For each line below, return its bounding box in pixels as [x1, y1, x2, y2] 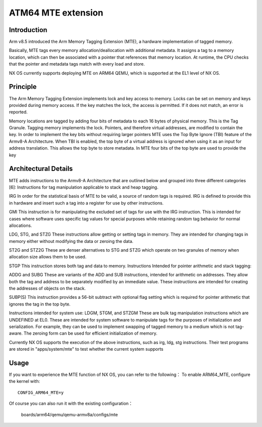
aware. [9, 330, 23, 336]
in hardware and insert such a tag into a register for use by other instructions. [9, 200, 164, 206]
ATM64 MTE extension [9, 7, 104, 18]
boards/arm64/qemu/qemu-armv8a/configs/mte [21, 411, 118, 417]
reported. [9, 109, 28, 115]
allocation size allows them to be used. [9, 254, 87, 260]
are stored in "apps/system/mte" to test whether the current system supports [9, 346, 164, 352]
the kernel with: [9, 378, 40, 384]
